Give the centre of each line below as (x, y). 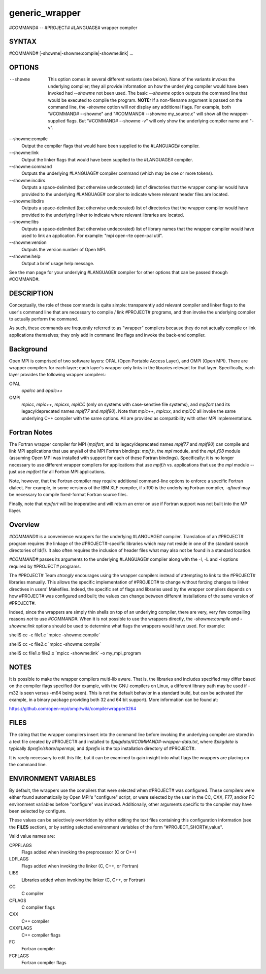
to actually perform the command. (44, 319)
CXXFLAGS (21, 928)
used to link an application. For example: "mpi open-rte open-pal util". (92, 235)
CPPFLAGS (20, 845)
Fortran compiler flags (44, 963)
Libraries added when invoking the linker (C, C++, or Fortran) (83, 880)
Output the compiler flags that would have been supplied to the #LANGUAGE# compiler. (111, 146)
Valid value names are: (32, 836)
